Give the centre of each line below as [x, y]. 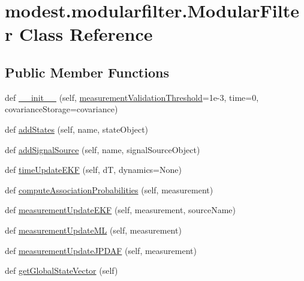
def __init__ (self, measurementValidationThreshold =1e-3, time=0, [132, 97]
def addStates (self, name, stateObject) [77, 129]
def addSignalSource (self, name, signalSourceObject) [103, 149]
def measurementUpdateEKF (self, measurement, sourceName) [121, 210]
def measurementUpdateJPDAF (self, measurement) [101, 250]
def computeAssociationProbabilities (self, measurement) [109, 189]
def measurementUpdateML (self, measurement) [93, 230]
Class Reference [86, 34]
